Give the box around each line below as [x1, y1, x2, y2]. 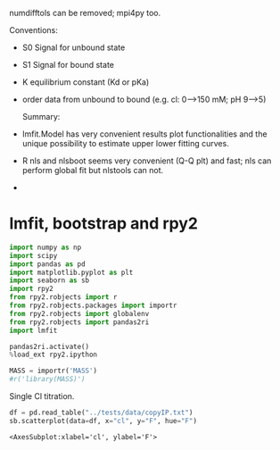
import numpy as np [9, 243, 82, 252]
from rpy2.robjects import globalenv [9, 309, 150, 318]
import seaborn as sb [9, 276, 90, 285]
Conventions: [9, 25, 58, 35]
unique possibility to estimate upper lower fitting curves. [21, 138, 229, 148]
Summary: [21, 112, 61, 121]
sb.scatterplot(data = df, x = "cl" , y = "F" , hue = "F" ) [9, 416, 198, 425]
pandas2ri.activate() [9, 342, 90, 351]
